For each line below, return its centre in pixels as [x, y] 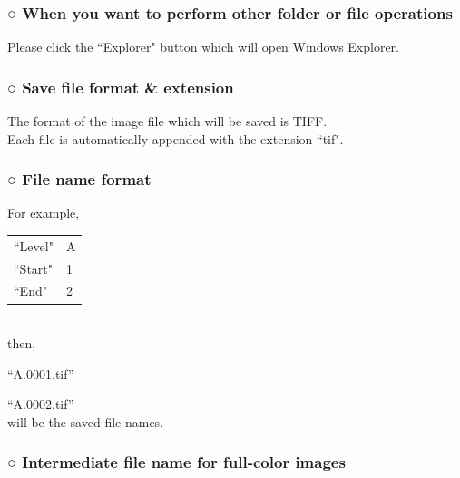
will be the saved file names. [86, 421]
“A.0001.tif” [41, 373]
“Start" [34, 268]
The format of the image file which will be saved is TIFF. [167, 121]
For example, [44, 213]
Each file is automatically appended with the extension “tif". [176, 138]
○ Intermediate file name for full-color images [176, 462]
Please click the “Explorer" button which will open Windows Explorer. [203, 47]
